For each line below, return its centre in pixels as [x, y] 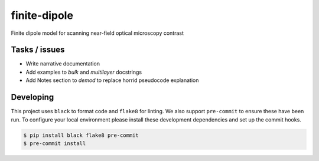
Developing [32, 97]
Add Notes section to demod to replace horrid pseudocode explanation [112, 80]
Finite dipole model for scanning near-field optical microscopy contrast [97, 33]
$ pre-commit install [55, 143]
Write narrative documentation [63, 64]
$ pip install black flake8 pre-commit [81, 135]
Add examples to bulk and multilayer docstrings [84, 72]
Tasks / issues [38, 50]
